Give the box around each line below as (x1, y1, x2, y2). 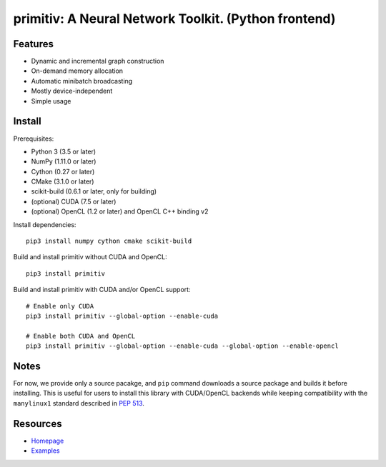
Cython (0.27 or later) (31, 167, 95, 176)
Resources (13, 418, 62, 430)
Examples (31, 446, 60, 455)
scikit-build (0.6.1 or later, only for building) (31, 187, 157, 196)
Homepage (31, 436, 64, 445)
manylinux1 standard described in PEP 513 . (13, 398, 144, 407)
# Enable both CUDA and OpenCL (26, 332, 136, 340)
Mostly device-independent (31, 86, 113, 96)
